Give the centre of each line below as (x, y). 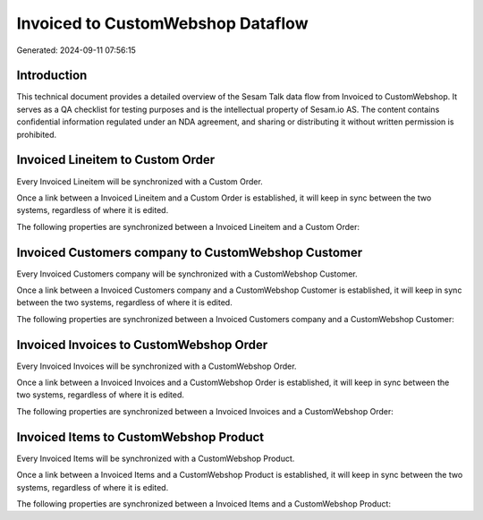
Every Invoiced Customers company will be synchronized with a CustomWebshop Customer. (187, 274)
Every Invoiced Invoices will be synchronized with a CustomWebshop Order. (157, 366)
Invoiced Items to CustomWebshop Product (140, 437)
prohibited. (37, 134)
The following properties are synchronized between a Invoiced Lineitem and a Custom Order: (188, 226)
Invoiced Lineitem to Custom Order (116, 160)
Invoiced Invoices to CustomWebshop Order (142, 345)
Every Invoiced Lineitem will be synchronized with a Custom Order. (140, 181)
